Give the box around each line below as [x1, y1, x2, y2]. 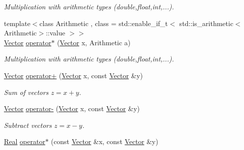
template [4, 18, 30, 28]
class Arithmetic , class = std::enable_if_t [39, 18, 168, 28]
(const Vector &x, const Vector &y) [51, 136, 158, 147]
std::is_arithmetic [179, 18, 234, 28]
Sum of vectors [4, 87, 49, 97]
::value [46, 28, 65, 38]
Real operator [4, 136, 45, 147]
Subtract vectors [4, 120, 52, 130]
